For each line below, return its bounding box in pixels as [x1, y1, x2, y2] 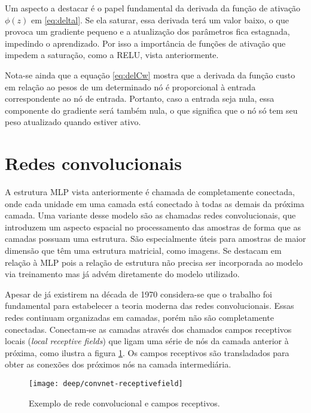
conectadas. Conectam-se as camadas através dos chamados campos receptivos [5, 323, 292, 335]
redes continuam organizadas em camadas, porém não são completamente [5, 311, 274, 323]
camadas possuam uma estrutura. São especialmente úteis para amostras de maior [5, 232, 306, 245]
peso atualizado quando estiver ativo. [5, 116, 141, 128]
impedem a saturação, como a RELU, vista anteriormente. [5, 48, 219, 61]
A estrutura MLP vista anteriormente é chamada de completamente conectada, [5, 186, 295, 198]
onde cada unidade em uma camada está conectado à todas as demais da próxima [5, 197, 304, 209]
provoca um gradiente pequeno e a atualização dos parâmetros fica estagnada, [5, 25, 290, 38]
